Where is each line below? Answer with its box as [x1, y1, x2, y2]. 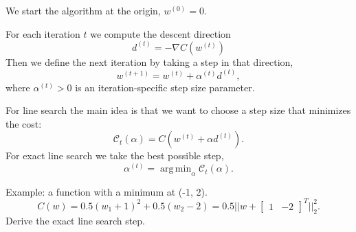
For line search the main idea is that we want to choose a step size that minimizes [5, 103, 351, 117]
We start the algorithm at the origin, [5, 3, 161, 17]
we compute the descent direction [90, 26, 231, 40]
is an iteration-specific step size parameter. [75, 80, 255, 94]
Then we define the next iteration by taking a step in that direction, [5, 54, 293, 69]
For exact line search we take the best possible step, [5, 148, 224, 163]
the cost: [5, 116, 42, 130]
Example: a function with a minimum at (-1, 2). [5, 184, 208, 198]
